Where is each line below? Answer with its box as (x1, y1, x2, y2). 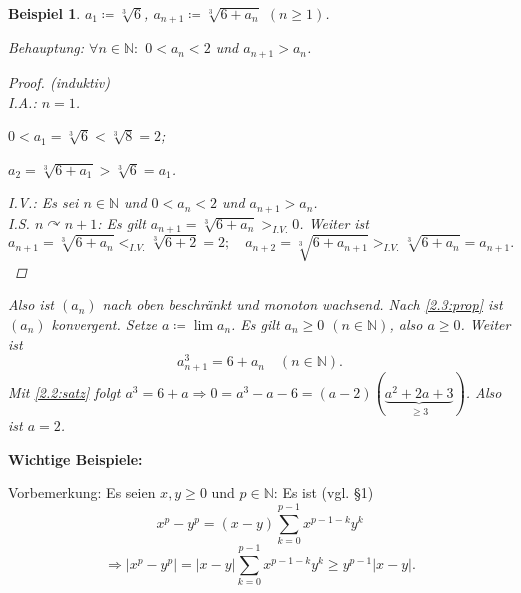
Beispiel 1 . (8, 3, 81, 23)
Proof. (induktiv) (8, 71, 111, 92)
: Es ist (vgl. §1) (273, 482, 374, 503)
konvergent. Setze (51, 313, 157, 334)
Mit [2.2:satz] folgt (8, 381, 121, 402)
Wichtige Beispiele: (8, 448, 143, 469)
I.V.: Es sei (8, 192, 79, 213)
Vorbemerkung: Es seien (8, 482, 156, 503)
